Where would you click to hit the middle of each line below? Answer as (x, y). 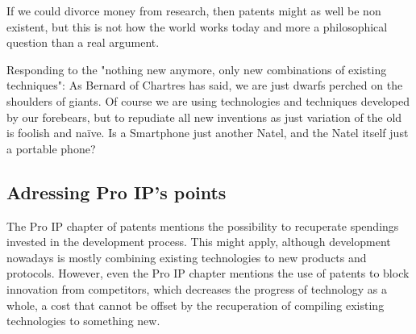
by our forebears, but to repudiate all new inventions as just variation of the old (204, 117)
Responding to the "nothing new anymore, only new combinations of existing (197, 69)
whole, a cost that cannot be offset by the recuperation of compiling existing (196, 305)
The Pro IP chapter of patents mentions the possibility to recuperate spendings (203, 225)
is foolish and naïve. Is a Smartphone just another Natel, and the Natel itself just (208, 133)
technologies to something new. (83, 321)
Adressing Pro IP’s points (116, 192)
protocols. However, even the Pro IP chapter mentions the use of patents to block (208, 273)
